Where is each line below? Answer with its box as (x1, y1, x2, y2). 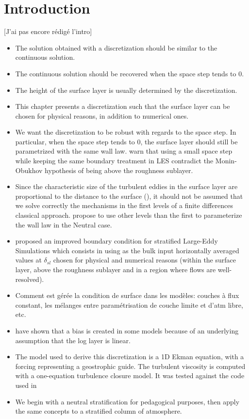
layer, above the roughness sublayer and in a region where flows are (15, 264, 216, 274)
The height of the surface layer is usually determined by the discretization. (15, 85, 237, 95)
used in (15, 380, 37, 390)
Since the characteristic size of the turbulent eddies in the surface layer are (15, 181, 238, 192)
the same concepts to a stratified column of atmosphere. (15, 406, 182, 416)
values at (15, 255, 42, 265)
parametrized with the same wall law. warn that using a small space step (15, 146, 232, 156)
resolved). (15, 274, 44, 284)
